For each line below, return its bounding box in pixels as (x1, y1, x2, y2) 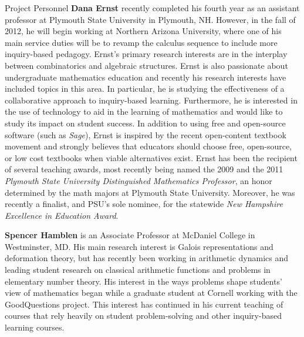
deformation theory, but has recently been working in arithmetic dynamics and (5, 252, 288, 264)
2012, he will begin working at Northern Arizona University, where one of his (5, 25, 282, 37)
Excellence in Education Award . (5, 209, 119, 221)
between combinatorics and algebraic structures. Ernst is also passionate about (5, 59, 288, 71)
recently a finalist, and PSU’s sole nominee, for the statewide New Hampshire (5, 198, 283, 210)
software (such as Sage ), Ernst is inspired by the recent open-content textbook (5, 128, 286, 141)
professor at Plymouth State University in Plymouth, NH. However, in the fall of (5, 13, 296, 25)
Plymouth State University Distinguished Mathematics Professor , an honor (5, 174, 272, 186)
